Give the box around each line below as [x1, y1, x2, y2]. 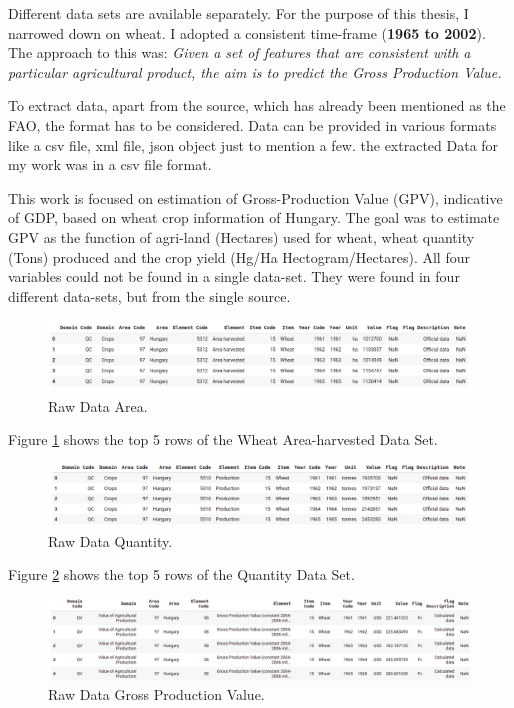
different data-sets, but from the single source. [8, 285, 291, 306]
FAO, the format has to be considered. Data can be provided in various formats [8, 114, 497, 135]
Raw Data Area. [48, 395, 148, 416]
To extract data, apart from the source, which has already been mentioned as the [8, 95, 506, 116]
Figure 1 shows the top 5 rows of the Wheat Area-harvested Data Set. [8, 429, 438, 450]
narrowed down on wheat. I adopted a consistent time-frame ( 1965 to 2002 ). [8, 22, 486, 43]
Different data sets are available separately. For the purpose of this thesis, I [8, 3, 469, 23]
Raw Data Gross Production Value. [48, 684, 265, 705]
